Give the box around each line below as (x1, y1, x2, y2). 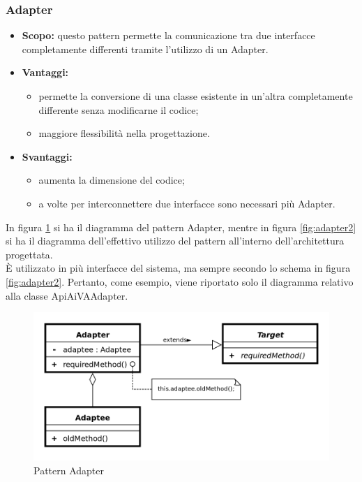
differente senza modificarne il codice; (38, 102, 199, 117)
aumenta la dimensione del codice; (38, 173, 185, 187)
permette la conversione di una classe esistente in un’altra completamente (38, 89, 353, 103)
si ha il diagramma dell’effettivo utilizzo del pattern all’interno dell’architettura (6, 233, 345, 248)
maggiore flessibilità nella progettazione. (38, 126, 210, 140)
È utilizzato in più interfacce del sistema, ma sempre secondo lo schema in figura (6, 261, 351, 275)
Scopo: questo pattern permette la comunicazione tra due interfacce (22, 28, 315, 43)
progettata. (6, 247, 53, 261)
